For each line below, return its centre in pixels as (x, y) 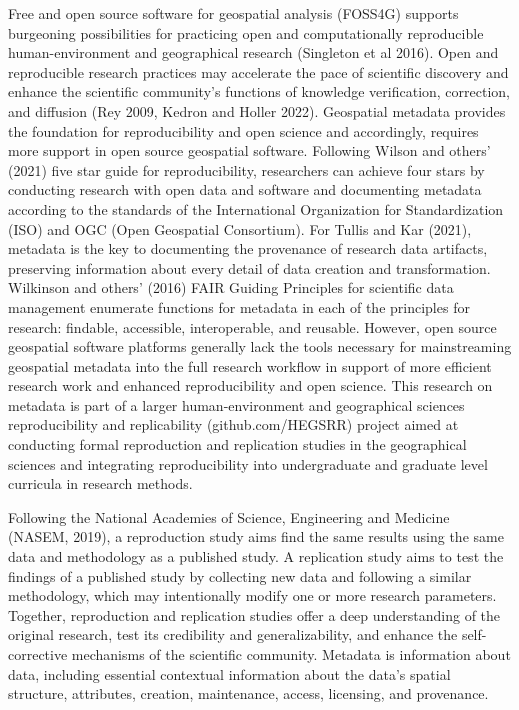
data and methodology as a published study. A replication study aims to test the (256, 556)
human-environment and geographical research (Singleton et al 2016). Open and (253, 52)
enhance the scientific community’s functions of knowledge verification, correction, (259, 91)
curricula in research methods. (100, 483)
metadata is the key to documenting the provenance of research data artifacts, (248, 248)
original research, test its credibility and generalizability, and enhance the (233, 634)
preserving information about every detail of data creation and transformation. (249, 267)
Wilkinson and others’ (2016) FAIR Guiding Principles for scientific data (231, 287)
